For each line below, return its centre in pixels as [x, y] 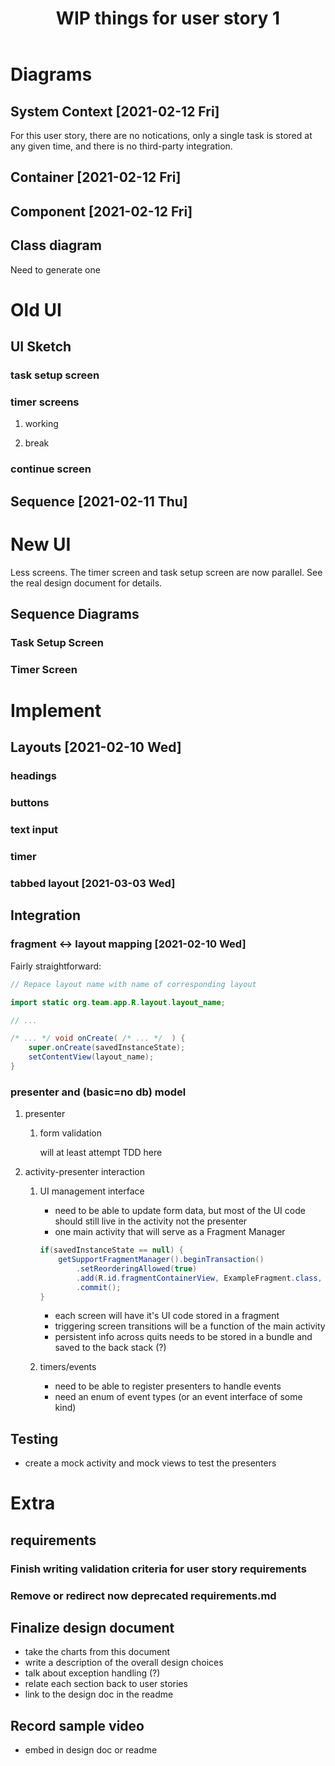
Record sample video [77, 1725]
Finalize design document [92, 1628]
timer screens [45, 402]
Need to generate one [55, 269]
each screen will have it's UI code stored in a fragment [167, 1316]
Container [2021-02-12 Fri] [96, 177]
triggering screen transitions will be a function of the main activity [190, 1326]
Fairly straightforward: [56, 966]
